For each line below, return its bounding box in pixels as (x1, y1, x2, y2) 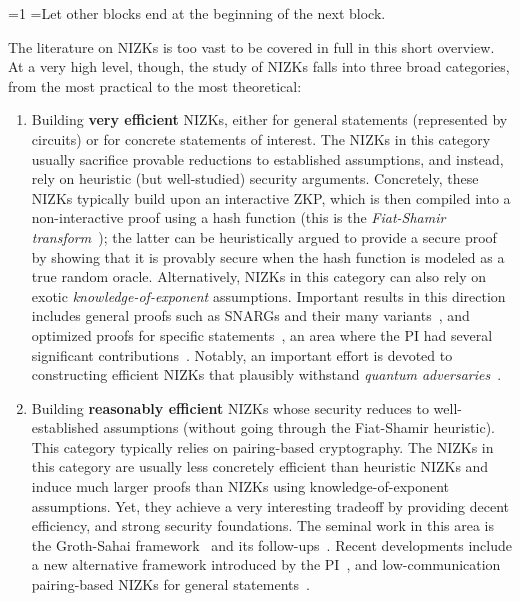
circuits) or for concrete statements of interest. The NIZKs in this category (31, 128, 491, 149)
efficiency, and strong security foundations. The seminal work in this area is (31, 515, 495, 536)
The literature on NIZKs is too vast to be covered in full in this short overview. (8, 36, 495, 57)
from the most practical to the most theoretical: (8, 75, 302, 96)
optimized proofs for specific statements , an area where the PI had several (31, 324, 493, 345)
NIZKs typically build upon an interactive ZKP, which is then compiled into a (31, 187, 511, 208)
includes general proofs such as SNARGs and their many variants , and (31, 305, 470, 326)
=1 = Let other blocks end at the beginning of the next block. (8, 3, 386, 23)
